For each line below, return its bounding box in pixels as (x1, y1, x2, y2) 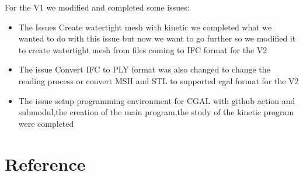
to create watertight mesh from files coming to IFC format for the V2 (18, 43, 267, 56)
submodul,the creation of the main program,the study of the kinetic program (18, 106, 294, 118)
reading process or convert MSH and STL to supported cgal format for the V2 (18, 74, 299, 87)
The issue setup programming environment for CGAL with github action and (18, 94, 295, 106)
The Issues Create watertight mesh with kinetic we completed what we (18, 20, 272, 33)
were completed (18, 117, 74, 129)
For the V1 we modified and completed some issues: (5, 1, 190, 13)
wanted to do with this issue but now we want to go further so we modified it (18, 32, 296, 44)
